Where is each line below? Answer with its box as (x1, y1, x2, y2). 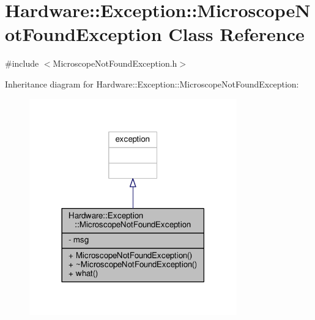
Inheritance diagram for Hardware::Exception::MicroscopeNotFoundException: (5, 77, 299, 90)
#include (5, 57, 39, 70)
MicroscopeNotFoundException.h (53, 57, 177, 70)
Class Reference (168, 21, 305, 47)
